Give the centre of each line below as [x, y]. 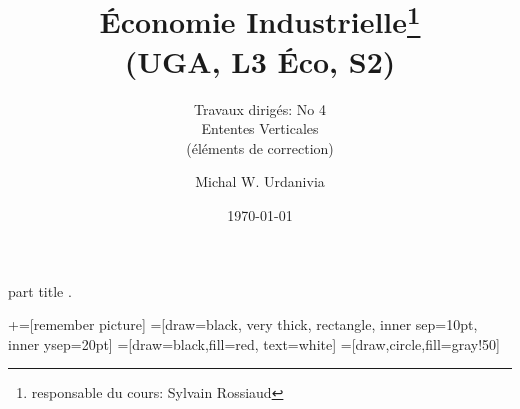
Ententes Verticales [260, 128]
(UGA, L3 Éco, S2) [260, 60]
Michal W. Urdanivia [260, 181]
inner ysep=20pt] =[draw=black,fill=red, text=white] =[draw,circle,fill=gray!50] [254, 343]
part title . [40, 290]
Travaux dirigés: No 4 [260, 108]
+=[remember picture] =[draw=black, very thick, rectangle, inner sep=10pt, [243, 324]
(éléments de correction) [260, 147]
